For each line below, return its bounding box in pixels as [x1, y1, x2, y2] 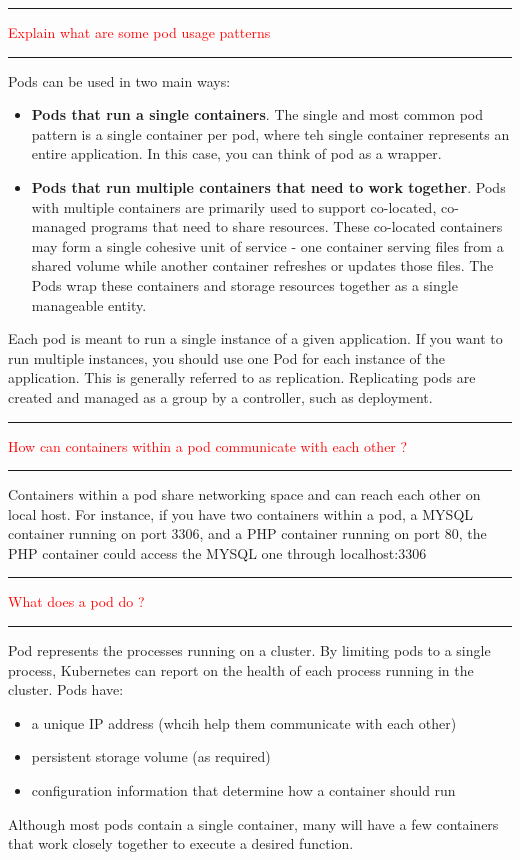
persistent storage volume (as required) [31, 746, 271, 767]
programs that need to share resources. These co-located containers [90, 216, 503, 237]
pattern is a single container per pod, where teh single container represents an [31, 123, 510, 144]
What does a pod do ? [8, 591, 145, 612]
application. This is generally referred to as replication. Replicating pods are [8, 367, 476, 388]
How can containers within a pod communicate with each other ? [8, 435, 408, 456]
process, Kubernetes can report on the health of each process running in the [8, 659, 474, 680]
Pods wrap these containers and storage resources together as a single [31, 274, 458, 295]
